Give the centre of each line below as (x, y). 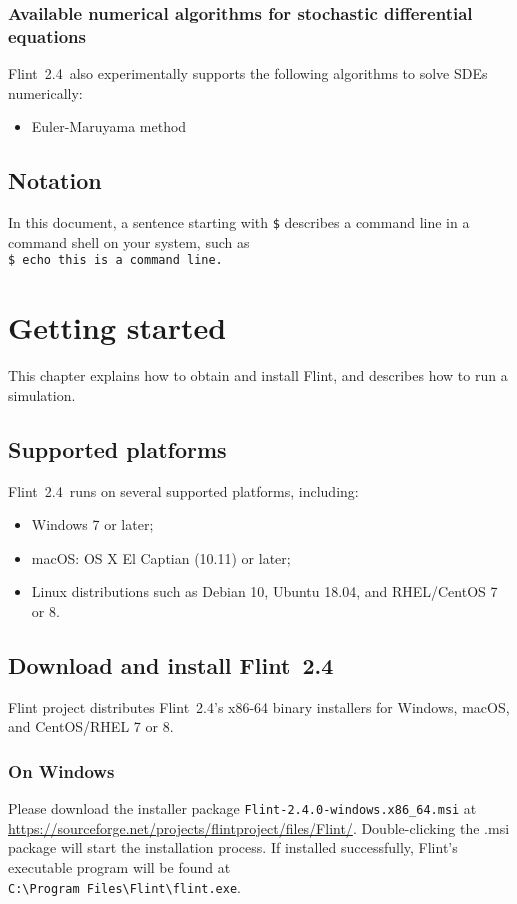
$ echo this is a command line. (115, 260)
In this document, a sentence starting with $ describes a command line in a (239, 222)
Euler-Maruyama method (109, 126)
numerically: (45, 92)
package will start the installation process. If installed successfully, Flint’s (233, 847)
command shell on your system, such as (129, 241)
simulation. (42, 394)
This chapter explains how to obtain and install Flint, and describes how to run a (258, 375)
